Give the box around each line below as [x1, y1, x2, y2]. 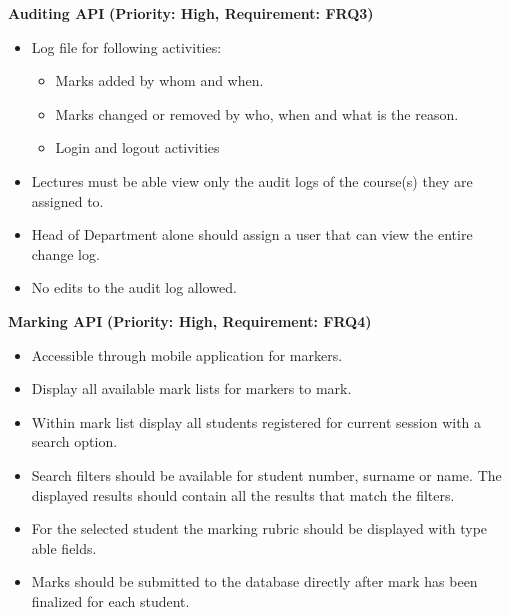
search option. [31, 431, 118, 452]
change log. [31, 243, 100, 264]
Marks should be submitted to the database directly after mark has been [31, 571, 478, 592]
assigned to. [31, 190, 104, 211]
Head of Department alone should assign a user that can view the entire [31, 224, 473, 245]
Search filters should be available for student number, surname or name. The [31, 464, 502, 485]
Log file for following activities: [31, 36, 222, 57]
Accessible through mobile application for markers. [31, 344, 343, 365]
